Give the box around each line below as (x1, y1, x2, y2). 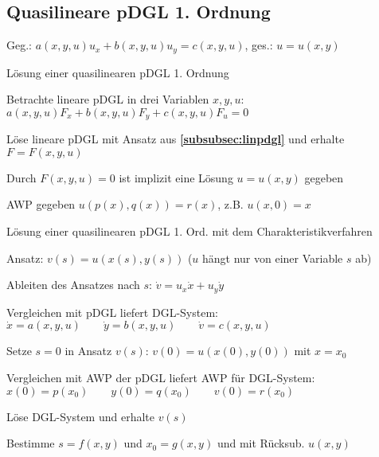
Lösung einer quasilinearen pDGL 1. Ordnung (6, 64, 229, 80)
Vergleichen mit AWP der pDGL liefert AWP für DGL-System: (6, 369, 315, 385)
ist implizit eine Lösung (119, 169, 233, 186)
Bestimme (6, 435, 55, 451)
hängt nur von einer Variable (202, 249, 343, 266)
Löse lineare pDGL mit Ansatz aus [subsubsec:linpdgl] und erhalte (6, 131, 345, 147)
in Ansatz (64, 342, 112, 359)
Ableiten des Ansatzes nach (6, 276, 140, 293)
